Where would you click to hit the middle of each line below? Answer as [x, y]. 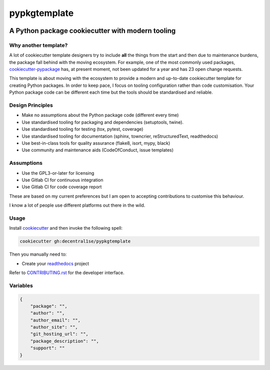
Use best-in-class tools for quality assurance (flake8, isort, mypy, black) [96, 143]
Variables [21, 286]
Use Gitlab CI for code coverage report [62, 187]
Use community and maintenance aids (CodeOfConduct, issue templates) [98, 150]
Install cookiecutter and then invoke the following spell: [66, 228]
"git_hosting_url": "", [59, 334]
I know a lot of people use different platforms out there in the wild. [77, 205]
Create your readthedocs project [55, 263]
